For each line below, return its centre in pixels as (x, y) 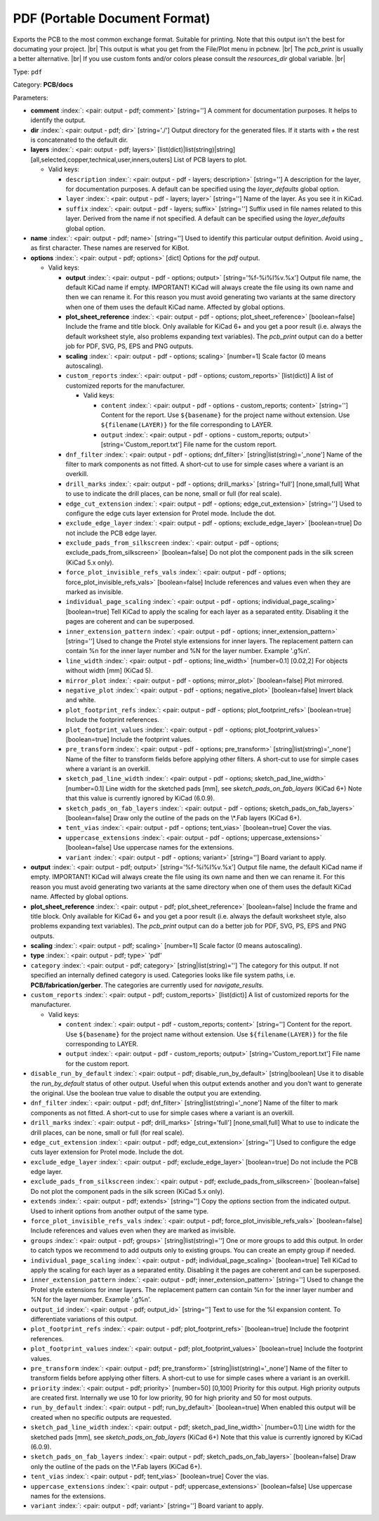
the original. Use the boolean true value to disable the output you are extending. (146, 1093)
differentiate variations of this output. (84, 1319)
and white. (81, 700)
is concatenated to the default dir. (79, 140)
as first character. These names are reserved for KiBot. (110, 248)
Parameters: (31, 98)
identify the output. (58, 120)
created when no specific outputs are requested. (101, 1417)
